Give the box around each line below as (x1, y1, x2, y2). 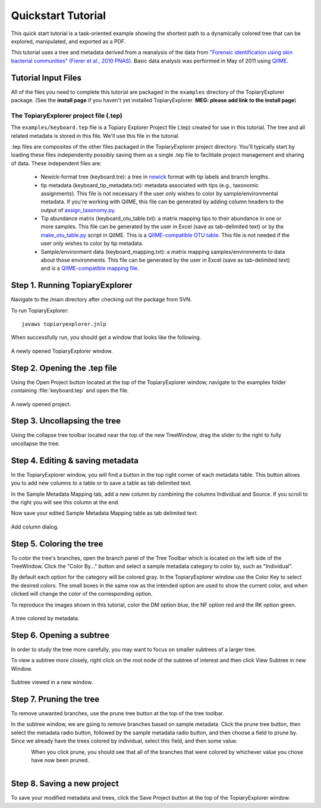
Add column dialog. (11, 523, 59, 530)
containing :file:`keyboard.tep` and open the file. (11, 387, 129, 394)
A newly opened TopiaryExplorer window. (11, 347, 113, 354)
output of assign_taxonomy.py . (40, 206, 116, 213)
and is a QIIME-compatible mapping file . (40, 265, 139, 272)
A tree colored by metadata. (11, 614, 80, 621)
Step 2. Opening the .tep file (11, 363, 117, 373)
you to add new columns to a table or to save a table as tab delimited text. (11, 479, 192, 487)
